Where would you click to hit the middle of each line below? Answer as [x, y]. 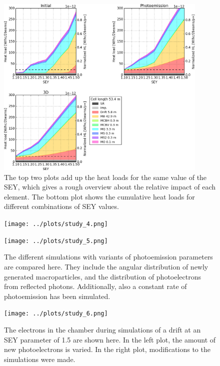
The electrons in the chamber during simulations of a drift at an [102, 329]
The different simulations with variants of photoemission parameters [108, 257]
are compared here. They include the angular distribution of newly [106, 266]
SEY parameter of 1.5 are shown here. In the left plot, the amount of [110, 339]
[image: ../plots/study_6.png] [56, 314]
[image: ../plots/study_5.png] [56, 241]
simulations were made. [40, 359]
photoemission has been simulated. [57, 296]
